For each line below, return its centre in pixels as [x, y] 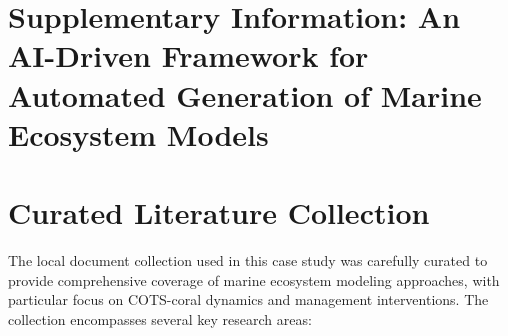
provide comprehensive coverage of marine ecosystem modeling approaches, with [254, 279]
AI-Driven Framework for [188, 55]
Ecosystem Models [138, 133]
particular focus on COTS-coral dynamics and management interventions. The [248, 299]
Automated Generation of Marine [245, 94]
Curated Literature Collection [219, 212]
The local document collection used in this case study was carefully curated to [248, 260]
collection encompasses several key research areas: [160, 318]
